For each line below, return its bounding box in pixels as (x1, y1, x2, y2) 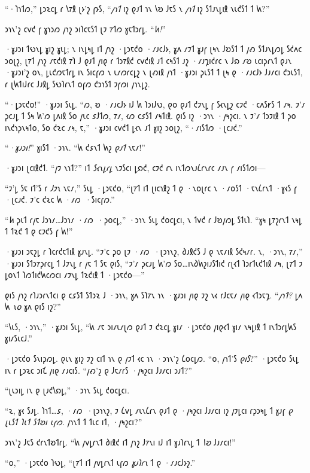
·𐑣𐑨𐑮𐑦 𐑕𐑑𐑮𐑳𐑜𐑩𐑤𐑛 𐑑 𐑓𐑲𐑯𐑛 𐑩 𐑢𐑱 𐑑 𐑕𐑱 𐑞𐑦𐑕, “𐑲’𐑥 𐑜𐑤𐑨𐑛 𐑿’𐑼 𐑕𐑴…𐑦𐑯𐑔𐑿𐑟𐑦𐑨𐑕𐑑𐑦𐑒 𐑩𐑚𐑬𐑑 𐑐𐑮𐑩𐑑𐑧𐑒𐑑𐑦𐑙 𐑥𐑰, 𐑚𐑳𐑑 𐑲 (5, 257, 303, 269)
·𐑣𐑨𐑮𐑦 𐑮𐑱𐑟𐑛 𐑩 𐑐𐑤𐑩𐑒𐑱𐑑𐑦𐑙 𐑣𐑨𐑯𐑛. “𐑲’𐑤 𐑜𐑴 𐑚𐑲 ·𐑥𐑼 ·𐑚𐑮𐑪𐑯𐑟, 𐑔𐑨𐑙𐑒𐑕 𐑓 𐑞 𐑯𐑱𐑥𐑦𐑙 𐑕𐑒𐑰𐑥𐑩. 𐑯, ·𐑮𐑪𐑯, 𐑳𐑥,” (5, 245, 303, 257)
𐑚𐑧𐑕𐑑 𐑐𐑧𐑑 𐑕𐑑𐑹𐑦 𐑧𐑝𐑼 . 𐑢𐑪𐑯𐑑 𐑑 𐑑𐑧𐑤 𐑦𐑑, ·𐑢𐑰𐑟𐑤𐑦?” (5, 416, 142, 428)
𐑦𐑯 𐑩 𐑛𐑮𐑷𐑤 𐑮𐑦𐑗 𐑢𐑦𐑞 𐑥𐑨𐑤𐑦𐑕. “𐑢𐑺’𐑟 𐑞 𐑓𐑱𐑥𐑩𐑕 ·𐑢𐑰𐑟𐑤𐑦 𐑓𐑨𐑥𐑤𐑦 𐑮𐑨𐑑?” (5, 364, 192, 376)
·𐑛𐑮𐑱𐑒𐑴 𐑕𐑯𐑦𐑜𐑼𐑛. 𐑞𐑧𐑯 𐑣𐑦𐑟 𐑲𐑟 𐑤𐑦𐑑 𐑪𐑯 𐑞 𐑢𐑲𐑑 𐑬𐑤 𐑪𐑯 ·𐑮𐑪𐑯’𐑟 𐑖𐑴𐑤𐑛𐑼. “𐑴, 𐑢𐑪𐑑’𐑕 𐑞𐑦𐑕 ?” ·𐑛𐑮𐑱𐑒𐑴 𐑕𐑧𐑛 (5, 352, 299, 365)
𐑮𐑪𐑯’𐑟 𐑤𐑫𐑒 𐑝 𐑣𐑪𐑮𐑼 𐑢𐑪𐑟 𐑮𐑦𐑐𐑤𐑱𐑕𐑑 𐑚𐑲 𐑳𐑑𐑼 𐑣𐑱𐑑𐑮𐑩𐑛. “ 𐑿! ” (5, 22, 166, 35)
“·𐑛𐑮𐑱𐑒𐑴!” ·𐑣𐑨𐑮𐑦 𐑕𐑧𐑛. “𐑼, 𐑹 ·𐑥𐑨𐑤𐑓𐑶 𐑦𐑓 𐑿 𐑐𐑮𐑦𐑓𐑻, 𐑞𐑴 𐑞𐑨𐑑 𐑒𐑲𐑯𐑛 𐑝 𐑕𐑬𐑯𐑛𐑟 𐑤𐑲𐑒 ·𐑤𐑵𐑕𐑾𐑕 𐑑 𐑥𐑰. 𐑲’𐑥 (5, 97, 305, 110)
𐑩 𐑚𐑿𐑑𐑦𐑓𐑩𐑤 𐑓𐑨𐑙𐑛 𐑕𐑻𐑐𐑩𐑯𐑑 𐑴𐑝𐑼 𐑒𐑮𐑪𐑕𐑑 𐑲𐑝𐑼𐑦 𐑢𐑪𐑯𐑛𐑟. (5, 77, 150, 90)
